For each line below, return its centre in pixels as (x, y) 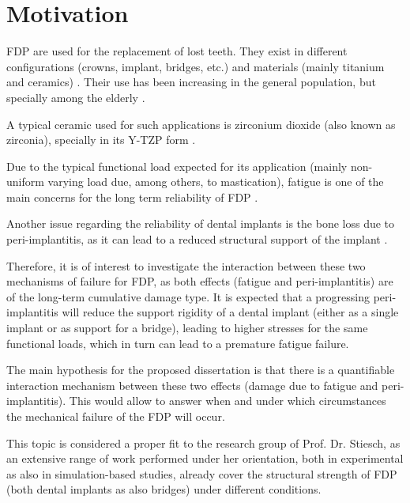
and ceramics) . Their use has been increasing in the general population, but (191, 82)
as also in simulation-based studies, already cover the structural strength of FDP (202, 473)
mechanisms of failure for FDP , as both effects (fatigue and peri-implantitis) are (200, 281)
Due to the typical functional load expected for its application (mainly (177, 166)
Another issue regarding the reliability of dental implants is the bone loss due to (201, 223)
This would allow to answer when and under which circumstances (228, 401)
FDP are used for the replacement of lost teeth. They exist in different (177, 51)
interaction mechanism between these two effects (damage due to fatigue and (192, 385)
